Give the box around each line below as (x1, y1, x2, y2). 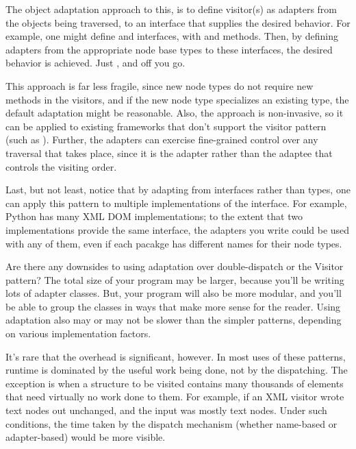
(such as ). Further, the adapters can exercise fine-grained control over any (5, 132, 318, 147)
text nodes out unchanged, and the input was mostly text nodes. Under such (5, 403, 327, 417)
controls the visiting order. (5, 159, 117, 173)
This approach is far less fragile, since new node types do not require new (5, 78, 314, 93)
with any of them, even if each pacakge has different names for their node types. (5, 236, 342, 250)
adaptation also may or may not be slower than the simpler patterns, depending (5, 313, 342, 327)
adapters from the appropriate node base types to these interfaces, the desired (5, 42, 333, 56)
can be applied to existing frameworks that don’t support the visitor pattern (5, 119, 327, 133)
